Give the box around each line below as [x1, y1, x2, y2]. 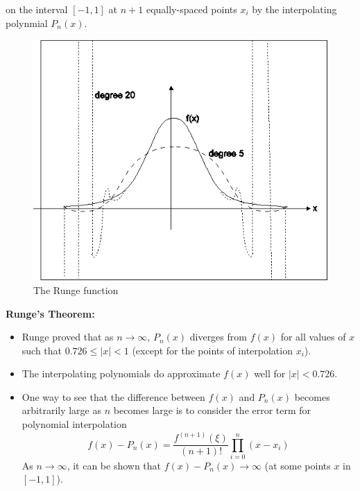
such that [22, 343, 62, 357]
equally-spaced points [146, 2, 237, 16]
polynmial [6, 15, 48, 30]
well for [254, 366, 286, 381]
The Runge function [33, 282, 119, 297]
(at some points [264, 458, 331, 472]
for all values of [280, 329, 346, 344]
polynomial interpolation [22, 417, 127, 431]
